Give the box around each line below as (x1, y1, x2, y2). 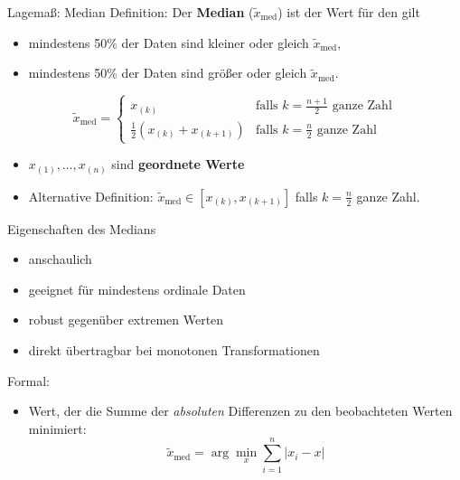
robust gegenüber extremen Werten (28, 310, 224, 329)
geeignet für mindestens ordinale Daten (28, 279, 246, 298)
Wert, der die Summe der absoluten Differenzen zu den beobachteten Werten (28, 401, 453, 420)
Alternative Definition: (28, 186, 154, 205)
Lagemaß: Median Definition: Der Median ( (7, 3, 254, 21)
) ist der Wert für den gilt (277, 3, 420, 21)
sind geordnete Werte (111, 155, 245, 174)
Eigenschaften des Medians (7, 219, 156, 238)
